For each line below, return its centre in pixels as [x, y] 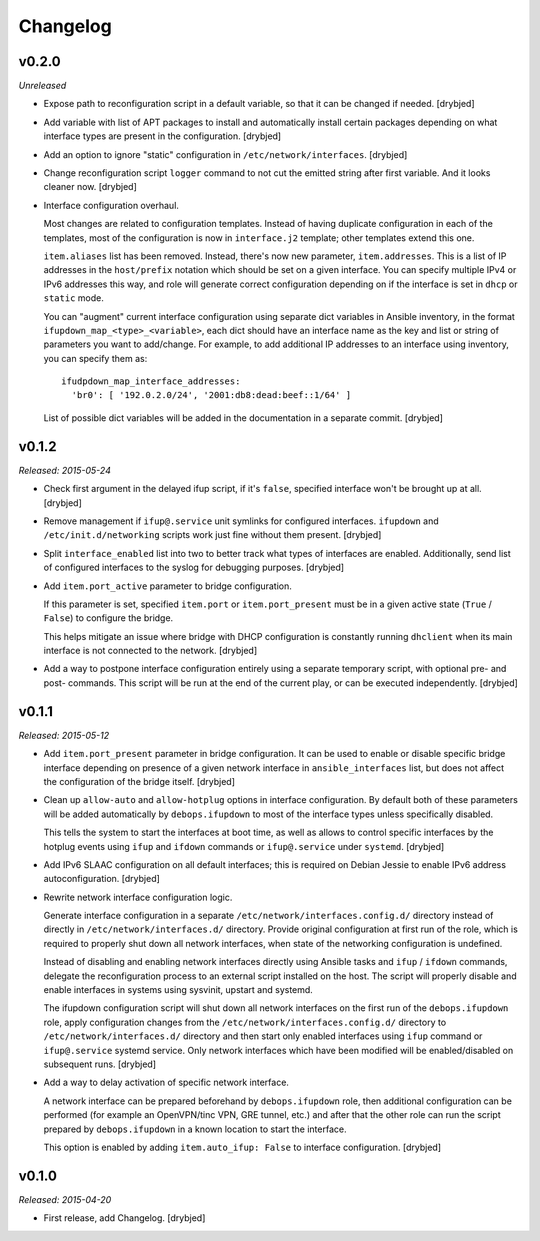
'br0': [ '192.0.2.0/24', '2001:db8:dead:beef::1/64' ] [211, 395]
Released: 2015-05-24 [65, 470]
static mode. [73, 298]
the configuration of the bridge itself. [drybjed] [139, 781]
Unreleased [42, 86]
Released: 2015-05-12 [64, 735]
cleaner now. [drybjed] [90, 187]
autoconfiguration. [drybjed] [101, 879]
